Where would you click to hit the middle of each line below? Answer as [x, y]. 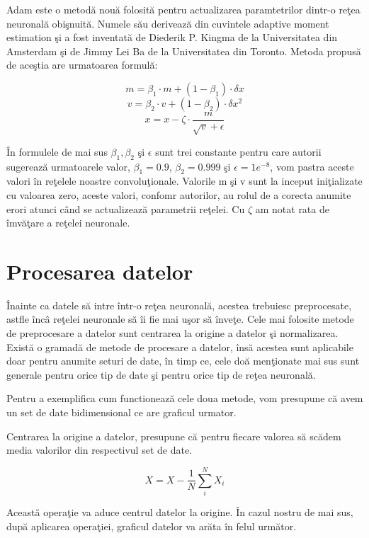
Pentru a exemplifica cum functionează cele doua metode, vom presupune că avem [185, 398]
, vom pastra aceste [312, 166]
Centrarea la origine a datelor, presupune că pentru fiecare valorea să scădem [174, 436]
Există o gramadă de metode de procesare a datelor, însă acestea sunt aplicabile [180, 347]
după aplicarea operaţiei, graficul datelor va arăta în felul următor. [152, 526]
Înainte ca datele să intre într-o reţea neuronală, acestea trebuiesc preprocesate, [179, 305]
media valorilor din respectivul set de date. [99, 450]
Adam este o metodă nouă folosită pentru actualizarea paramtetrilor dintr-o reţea [183, 9]
